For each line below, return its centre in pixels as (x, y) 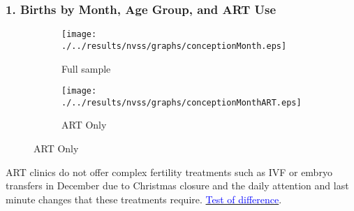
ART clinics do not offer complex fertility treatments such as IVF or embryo (169, 172)
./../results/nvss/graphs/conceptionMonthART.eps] (182, 102)
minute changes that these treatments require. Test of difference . (144, 199)
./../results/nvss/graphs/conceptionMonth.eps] (174, 46)
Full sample (86, 68)
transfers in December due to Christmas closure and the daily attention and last (177, 185)
